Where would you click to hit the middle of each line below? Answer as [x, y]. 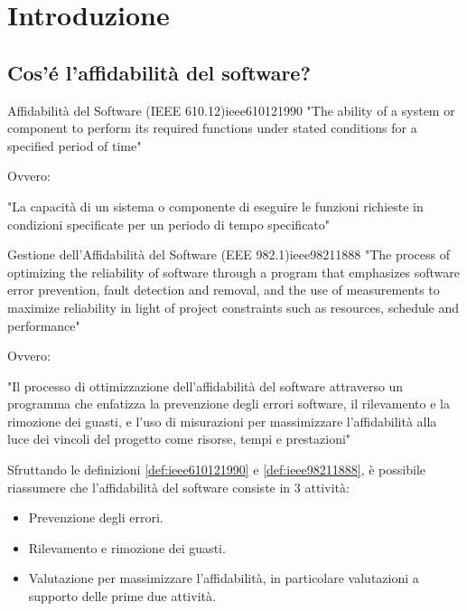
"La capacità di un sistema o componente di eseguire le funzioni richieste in [215, 206]
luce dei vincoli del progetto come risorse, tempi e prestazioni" [179, 439]
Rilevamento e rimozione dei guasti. [127, 547]
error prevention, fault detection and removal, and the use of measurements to [224, 290]
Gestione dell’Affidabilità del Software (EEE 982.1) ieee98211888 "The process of [229, 254]
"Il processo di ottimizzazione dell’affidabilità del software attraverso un [205, 385]
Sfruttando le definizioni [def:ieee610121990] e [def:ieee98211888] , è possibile [217, 470]
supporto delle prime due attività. [122, 596]
